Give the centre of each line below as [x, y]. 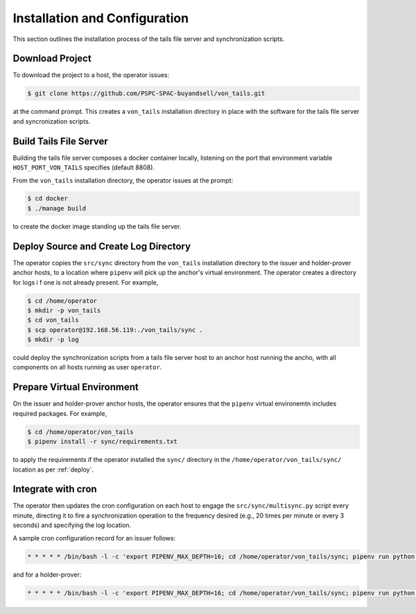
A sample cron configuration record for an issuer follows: [94, 538]
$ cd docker [48, 199]
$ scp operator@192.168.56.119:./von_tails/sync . [115, 330]
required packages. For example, [60, 413]
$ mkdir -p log [53, 340]
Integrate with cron [55, 489]
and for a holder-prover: [47, 574]
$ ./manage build [57, 208]
